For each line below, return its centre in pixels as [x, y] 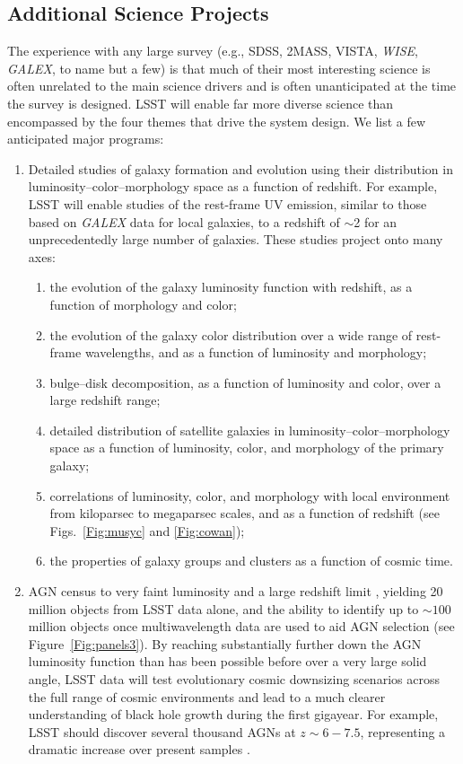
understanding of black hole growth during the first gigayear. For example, [233, 714]
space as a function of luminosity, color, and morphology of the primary [247, 448]
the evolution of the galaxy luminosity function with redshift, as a [231, 287]
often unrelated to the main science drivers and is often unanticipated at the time [232, 86]
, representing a [403, 731]
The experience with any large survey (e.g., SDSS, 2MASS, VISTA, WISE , [213, 51]
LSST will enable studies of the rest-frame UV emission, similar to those [227, 203]
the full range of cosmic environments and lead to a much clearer [207, 696]
